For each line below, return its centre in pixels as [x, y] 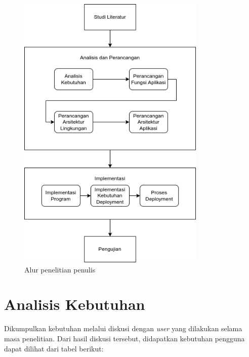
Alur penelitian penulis [60, 269]
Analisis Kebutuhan [75, 304]
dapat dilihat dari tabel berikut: [54, 348]
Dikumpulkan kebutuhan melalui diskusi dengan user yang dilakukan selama [123, 328]
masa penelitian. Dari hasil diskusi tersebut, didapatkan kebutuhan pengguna [124, 338]
